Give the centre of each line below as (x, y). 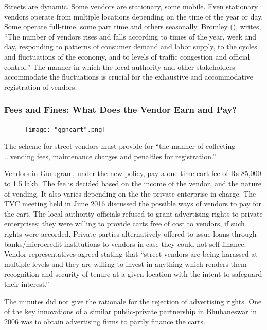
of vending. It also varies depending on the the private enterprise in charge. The (130, 193)
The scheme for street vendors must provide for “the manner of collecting (120, 146)
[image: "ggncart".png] (65, 130)
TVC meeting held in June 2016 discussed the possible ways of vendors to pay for (133, 203)
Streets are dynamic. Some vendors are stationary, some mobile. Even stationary (131, 6)
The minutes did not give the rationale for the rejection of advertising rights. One (133, 301)
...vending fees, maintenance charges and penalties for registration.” (110, 156)
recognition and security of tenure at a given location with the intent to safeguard (133, 274)
